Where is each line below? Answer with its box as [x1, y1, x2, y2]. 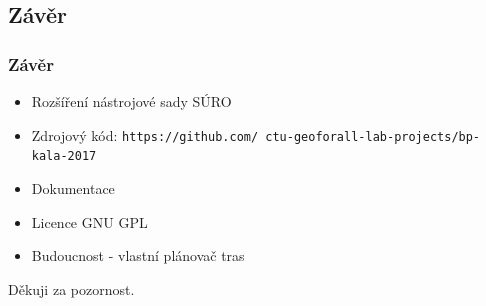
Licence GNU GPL [31, 211, 148, 232]
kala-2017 [31, 149, 97, 164]
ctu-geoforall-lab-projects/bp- [265, 129, 481, 144]
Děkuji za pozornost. [8, 278, 135, 299]
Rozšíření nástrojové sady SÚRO [31, 91, 232, 111]
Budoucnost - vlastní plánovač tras [31, 245, 245, 266]
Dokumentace [31, 177, 115, 198]
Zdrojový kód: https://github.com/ [31, 124, 259, 145]
